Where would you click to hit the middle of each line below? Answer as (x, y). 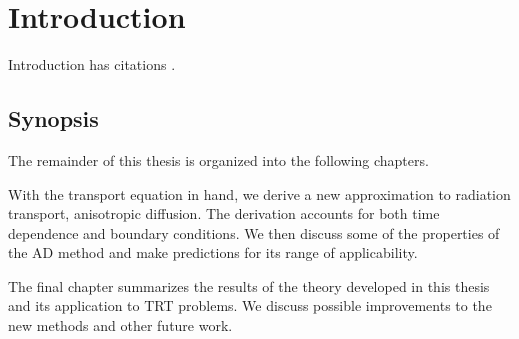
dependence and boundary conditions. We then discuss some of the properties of (254, 232)
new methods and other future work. (120, 325)
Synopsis (53, 118)
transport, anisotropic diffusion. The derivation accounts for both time (224, 213)
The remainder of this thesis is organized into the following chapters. (218, 159)
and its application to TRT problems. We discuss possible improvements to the (250, 305)
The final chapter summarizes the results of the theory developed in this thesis (249, 285)
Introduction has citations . (92, 64)
